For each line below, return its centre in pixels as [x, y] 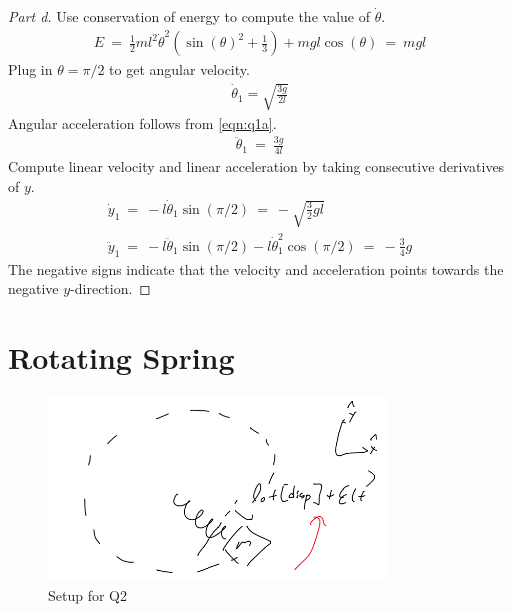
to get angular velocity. [179, 69]
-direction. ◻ [110, 288]
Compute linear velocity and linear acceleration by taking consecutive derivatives [256, 166]
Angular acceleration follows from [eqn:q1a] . [142, 122]
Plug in [30, 69]
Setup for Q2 [88, 594]
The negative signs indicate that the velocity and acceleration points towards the [256, 268]
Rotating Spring [121, 356]
